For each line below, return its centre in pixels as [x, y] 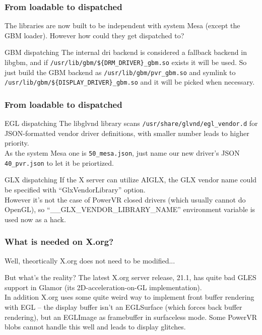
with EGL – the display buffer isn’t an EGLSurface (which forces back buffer [123, 307]
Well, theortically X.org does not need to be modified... [90, 260]
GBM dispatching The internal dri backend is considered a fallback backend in [126, 52]
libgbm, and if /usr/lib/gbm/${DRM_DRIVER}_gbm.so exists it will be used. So [126, 62]
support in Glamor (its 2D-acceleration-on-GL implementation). [103, 287]
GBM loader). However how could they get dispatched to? [94, 35]
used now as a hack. [35, 219]
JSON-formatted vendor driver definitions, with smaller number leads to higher [127, 133]
